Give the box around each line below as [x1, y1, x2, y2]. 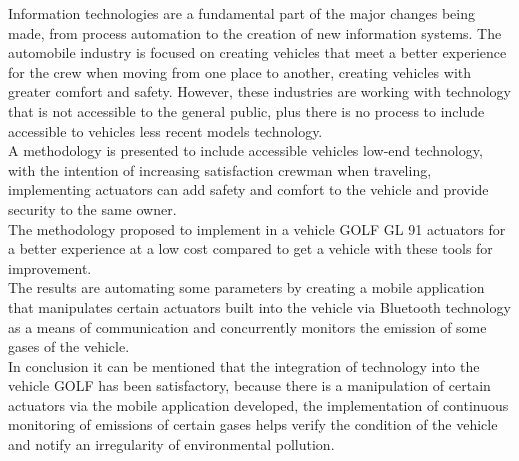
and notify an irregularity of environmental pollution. [8, 434, 335, 455]
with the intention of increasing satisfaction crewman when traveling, [8, 159, 432, 180]
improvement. [8, 257, 92, 278]
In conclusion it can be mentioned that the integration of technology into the [8, 355, 480, 376]
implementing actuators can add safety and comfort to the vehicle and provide [8, 179, 489, 200]
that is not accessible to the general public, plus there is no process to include [8, 100, 485, 121]
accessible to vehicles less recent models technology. [8, 120, 323, 141]
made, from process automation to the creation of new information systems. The [8, 22, 502, 43]
